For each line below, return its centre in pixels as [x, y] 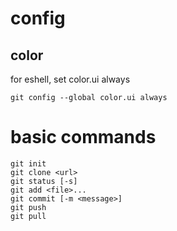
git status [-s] [44, 181]
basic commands [83, 137]
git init [28, 163]
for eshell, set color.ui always [70, 79]
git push [28, 207]
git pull [28, 216]
